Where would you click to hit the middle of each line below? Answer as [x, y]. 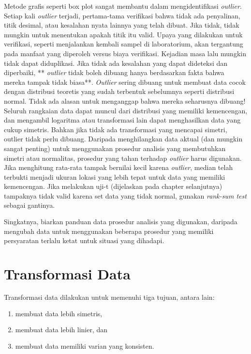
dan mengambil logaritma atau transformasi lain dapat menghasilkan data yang [122, 120]
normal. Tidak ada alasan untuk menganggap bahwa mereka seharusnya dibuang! [125, 100]
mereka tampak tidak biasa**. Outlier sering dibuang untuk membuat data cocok [125, 82]
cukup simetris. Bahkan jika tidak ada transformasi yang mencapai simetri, [116, 129]
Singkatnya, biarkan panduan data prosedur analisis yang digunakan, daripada [121, 222]
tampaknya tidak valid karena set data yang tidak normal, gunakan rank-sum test [125, 195]
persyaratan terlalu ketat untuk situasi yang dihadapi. [84, 240]
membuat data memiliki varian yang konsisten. [85, 346]
